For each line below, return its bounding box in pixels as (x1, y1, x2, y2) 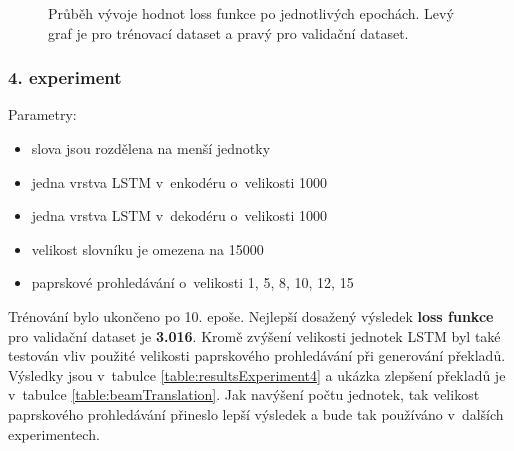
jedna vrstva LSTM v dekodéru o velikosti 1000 (31, 205, 328, 226)
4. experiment (8, 65, 122, 90)
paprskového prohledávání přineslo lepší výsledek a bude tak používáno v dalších (8, 403, 504, 424)
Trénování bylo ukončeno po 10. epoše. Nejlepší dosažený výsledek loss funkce (8, 305, 494, 326)
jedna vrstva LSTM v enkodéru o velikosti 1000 (31, 171, 328, 192)
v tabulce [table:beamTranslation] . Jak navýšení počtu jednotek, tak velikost (8, 384, 480, 405)
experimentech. (8, 423, 100, 444)
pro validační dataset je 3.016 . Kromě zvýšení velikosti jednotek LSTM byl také (8, 325, 501, 346)
